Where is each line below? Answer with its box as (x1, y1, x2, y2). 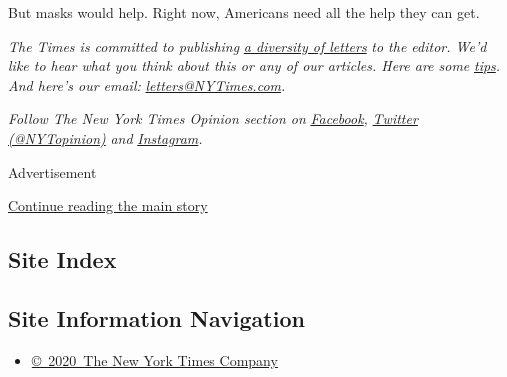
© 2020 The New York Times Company (31, 349, 278, 370)
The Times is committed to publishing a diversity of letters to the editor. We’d (8, 35, 487, 56)
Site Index (8, 244, 117, 275)
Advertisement (8, 161, 97, 182)
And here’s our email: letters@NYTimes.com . (8, 74, 286, 95)
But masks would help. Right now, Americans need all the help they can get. (8, 2, 480, 22)
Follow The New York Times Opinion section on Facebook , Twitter (8, 108, 418, 129)
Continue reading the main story (8, 195, 208, 216)
